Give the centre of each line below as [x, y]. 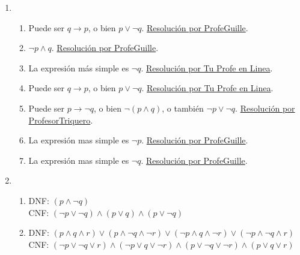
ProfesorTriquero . [61, 120]
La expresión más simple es [79, 67]
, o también [183, 108]
